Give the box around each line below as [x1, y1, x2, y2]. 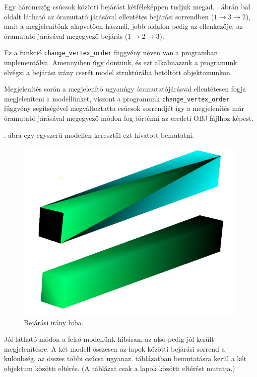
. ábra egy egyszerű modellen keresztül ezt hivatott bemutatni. [4, 129, 194, 140]
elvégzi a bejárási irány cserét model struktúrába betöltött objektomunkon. [4, 67, 232, 77]
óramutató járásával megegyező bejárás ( [4, 30, 128, 41]
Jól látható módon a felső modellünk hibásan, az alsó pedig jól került [4, 334, 214, 344]
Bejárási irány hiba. [24, 317, 84, 327]
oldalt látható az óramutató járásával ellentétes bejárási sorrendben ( [4, 11, 214, 21]
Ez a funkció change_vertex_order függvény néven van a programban [4, 47, 218, 58]
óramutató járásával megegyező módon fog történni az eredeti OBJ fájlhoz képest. [4, 113, 254, 123]
